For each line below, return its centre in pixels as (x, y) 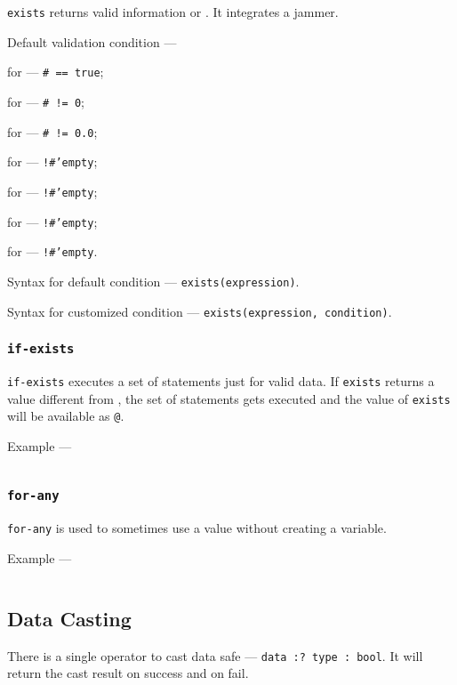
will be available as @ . (66, 416)
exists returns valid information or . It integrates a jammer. (173, 12)
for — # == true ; (56, 72)
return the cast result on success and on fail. (128, 673)
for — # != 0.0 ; (52, 131)
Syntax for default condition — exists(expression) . (153, 281)
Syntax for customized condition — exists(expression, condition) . (200, 311)
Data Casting (69, 618)
